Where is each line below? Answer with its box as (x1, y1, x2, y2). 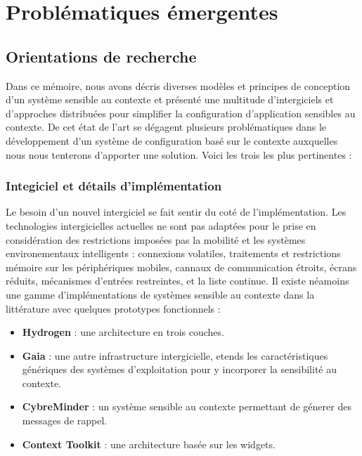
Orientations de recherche (6, 45, 197, 67)
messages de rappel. (22, 413, 108, 428)
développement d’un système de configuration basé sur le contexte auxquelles (6, 133, 338, 148)
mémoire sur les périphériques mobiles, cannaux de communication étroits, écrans (6, 259, 357, 274)
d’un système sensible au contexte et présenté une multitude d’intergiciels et (6, 92, 334, 107)
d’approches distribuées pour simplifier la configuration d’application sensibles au (6, 105, 356, 120)
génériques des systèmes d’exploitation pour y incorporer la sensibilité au (22, 362, 337, 377)
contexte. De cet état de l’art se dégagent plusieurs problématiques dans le (6, 119, 327, 134)
